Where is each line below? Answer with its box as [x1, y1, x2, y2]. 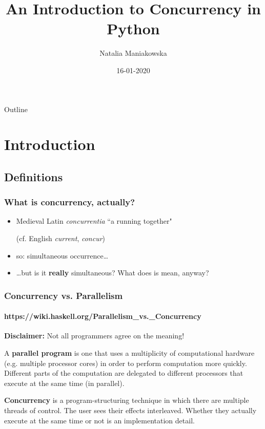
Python [107, 18, 160, 39]
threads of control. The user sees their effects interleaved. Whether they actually [4, 405, 257, 416]
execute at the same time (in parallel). [4, 377, 125, 388]
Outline [4, 103, 28, 114]
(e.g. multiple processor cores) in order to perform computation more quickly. [4, 357, 247, 368]
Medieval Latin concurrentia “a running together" [16, 216, 172, 226]
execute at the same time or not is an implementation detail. [4, 415, 195, 425]
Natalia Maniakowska [99, 48, 167, 58]
